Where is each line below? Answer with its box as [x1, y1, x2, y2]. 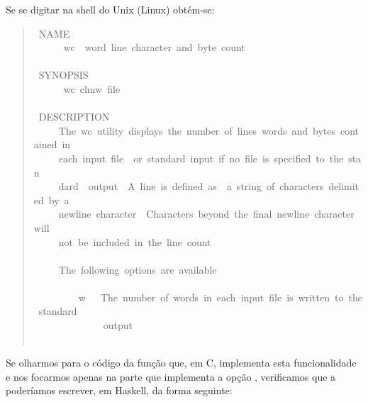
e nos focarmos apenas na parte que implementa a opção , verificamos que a [6, 369, 336, 384]
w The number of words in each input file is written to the [78, 289, 362, 304]
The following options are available [58, 262, 217, 277]
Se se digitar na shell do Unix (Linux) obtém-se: [6, 2, 215, 16]
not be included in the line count [58, 234, 211, 249]
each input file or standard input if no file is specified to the [58, 150, 344, 165]
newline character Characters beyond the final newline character [58, 206, 355, 221]
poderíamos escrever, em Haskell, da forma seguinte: [6, 383, 233, 398]
